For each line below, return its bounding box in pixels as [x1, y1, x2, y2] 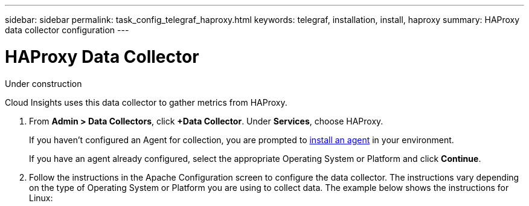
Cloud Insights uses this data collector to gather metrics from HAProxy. [5, 97, 287, 108]
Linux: [29, 192, 53, 203]
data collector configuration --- [5, 25, 129, 35]
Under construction [5, 78, 82, 89]
